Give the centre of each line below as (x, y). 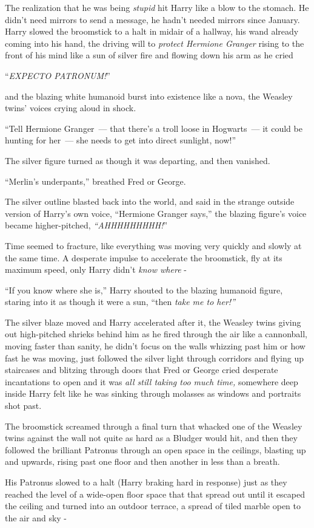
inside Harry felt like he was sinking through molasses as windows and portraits (153, 393)
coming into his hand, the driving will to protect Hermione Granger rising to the (155, 43)
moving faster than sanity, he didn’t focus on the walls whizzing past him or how (155, 346)
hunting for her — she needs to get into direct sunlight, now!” (121, 140)
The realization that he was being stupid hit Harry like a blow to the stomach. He (157, 7)
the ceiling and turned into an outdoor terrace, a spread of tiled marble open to (153, 506)
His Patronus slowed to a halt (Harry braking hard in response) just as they (146, 482)
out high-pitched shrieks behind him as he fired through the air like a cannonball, (156, 334)
